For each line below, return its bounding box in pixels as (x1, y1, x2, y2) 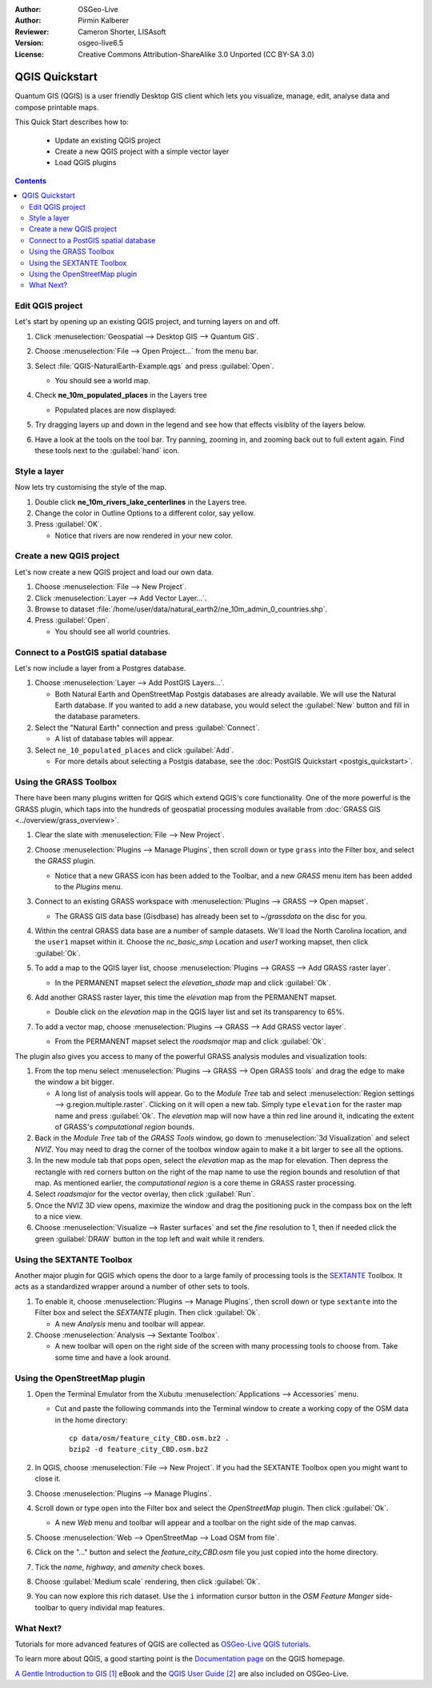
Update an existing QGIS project (54, 135, 162, 145)
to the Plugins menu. (54, 881, 123, 892)
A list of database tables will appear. (54, 734, 174, 744)
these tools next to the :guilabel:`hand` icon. (34, 445, 180, 455)
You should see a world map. (54, 376, 151, 386)
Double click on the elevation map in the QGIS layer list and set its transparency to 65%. (54, 1007, 345, 1016)
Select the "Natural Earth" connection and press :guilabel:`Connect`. (34, 723, 260, 732)
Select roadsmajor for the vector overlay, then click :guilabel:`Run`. (34, 1189, 255, 1199)
